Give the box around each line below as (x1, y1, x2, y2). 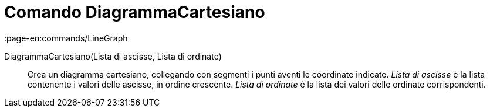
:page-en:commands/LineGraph (4, 33, 128, 43)
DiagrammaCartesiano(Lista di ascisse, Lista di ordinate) (4, 51, 222, 61)
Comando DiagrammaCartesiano (4, 2, 265, 22)
